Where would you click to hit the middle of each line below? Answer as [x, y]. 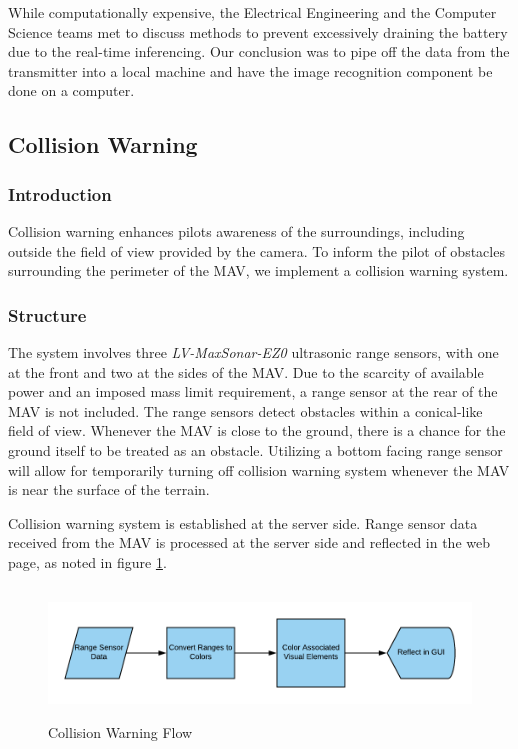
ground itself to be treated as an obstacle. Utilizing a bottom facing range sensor [255, 449]
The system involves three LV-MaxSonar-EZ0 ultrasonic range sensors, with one [253, 351]
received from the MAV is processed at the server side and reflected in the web [249, 542]
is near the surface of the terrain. [109, 489]
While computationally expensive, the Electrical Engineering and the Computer [252, 12]
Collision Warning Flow [120, 732]
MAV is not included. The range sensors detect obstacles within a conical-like [245, 410]
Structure [47, 314]
